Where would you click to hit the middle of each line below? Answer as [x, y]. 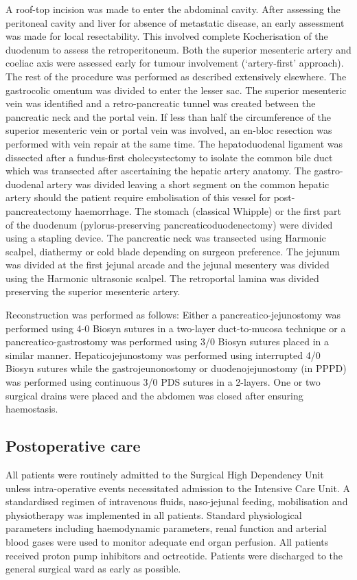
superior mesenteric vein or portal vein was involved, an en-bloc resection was [169, 130]
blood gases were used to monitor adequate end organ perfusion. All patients [167, 541]
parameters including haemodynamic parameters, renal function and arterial [166, 528]
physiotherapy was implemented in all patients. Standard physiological [154, 514]
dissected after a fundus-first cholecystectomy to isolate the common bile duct [169, 157]
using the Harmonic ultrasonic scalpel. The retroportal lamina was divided [162, 278]
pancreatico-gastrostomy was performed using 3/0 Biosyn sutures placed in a [168, 341]
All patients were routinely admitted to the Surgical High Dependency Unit [165, 475]
